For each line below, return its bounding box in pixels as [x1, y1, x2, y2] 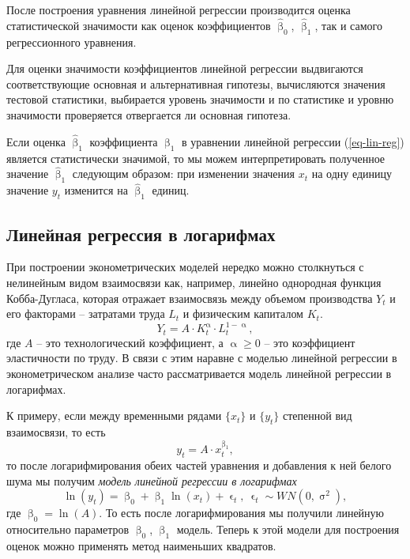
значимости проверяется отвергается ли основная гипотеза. [6, 106, 292, 123]
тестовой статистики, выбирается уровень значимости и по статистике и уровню [6, 91, 394, 108]
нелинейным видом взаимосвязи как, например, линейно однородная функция [6, 274, 382, 291]
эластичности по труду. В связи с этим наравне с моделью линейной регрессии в [6, 349, 397, 366]
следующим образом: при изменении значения [72, 165, 295, 182]
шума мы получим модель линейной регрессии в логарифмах [6, 472, 297, 489]
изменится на [64, 182, 128, 198]
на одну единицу [311, 165, 393, 182]
